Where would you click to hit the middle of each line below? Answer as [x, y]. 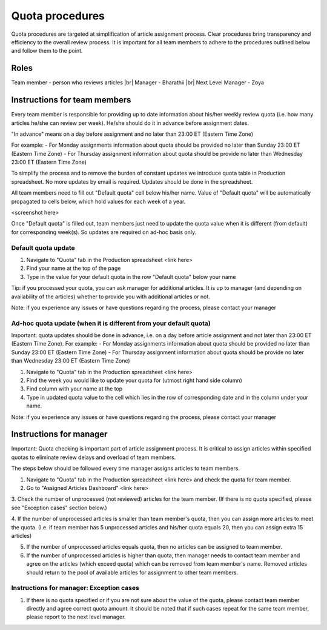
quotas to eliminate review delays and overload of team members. [94, 457]
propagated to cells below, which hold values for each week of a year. [98, 201]
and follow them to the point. [47, 51]
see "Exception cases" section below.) [59, 508]
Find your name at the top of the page [74, 268]
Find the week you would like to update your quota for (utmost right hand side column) [134, 380]
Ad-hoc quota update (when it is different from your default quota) [111, 323]
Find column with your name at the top [74, 389]
